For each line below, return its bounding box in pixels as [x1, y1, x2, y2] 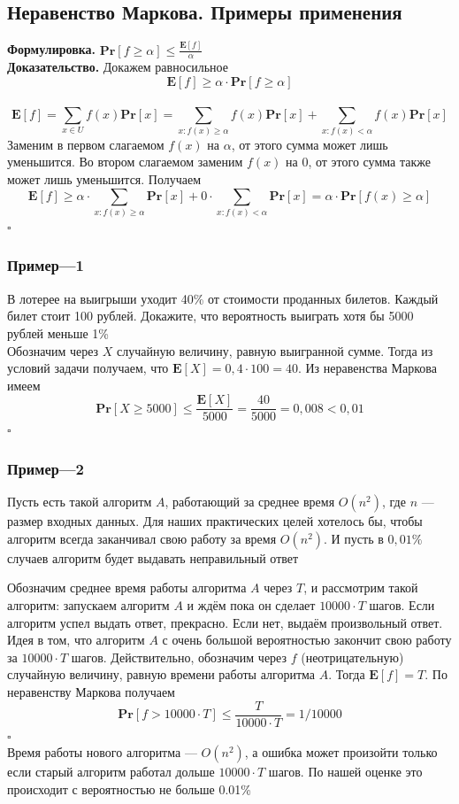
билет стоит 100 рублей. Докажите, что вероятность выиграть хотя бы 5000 [7, 306, 414, 325]
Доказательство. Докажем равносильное [7, 58, 228, 76]
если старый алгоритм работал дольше [7, 762, 215, 781]
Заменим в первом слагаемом [7, 135, 164, 153]
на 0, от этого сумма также [286, 152, 431, 171]
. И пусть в [324, 529, 384, 547]
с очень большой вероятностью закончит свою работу [162, 630, 452, 649]
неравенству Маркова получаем [7, 682, 175, 700]
